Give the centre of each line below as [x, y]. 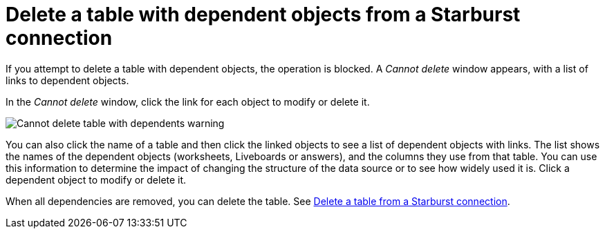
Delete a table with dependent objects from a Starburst [263, 14]
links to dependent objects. [67, 80]
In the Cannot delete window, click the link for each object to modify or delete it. [188, 101]
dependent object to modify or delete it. [96, 179]
